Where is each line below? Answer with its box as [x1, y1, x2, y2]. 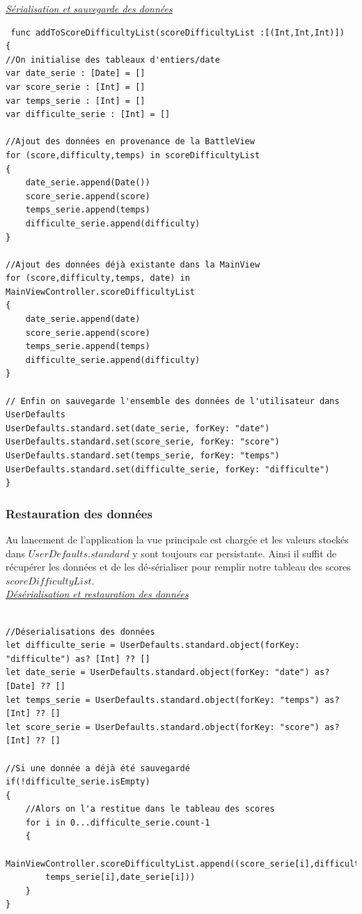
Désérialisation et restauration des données [6, 587, 189, 601]
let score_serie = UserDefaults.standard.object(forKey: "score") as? [6, 722, 340, 732]
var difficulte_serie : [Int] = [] [6, 109, 171, 120]
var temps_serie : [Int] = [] [6, 95, 145, 106]
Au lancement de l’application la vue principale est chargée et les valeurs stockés [6, 532, 349, 546]
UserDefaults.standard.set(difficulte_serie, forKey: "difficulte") [6, 464, 330, 474]
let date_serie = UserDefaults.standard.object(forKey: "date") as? [6, 667, 330, 678]
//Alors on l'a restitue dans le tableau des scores [25, 804, 275, 814]
